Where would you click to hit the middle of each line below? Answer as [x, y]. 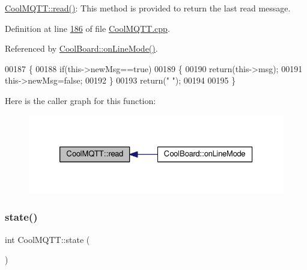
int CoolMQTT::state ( [47, 239]
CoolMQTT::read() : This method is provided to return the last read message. [148, 8]
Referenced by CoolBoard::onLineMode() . [81, 48]
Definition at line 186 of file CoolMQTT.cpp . [87, 28]
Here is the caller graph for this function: [81, 100]
